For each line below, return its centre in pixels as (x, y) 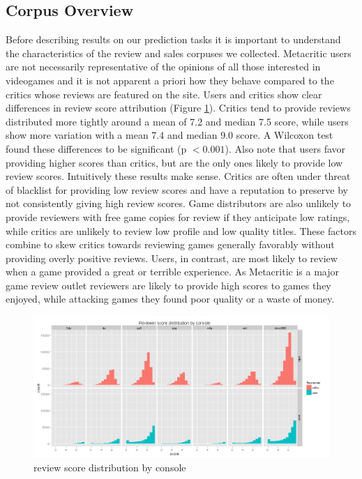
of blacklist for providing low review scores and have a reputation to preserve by (177, 189)
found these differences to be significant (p (96, 148)
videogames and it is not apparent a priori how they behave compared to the (170, 80)
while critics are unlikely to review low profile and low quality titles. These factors (181, 230)
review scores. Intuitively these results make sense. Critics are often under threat (178, 176)
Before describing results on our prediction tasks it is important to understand (173, 39)
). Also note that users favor (285, 148)
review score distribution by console (110, 467)
